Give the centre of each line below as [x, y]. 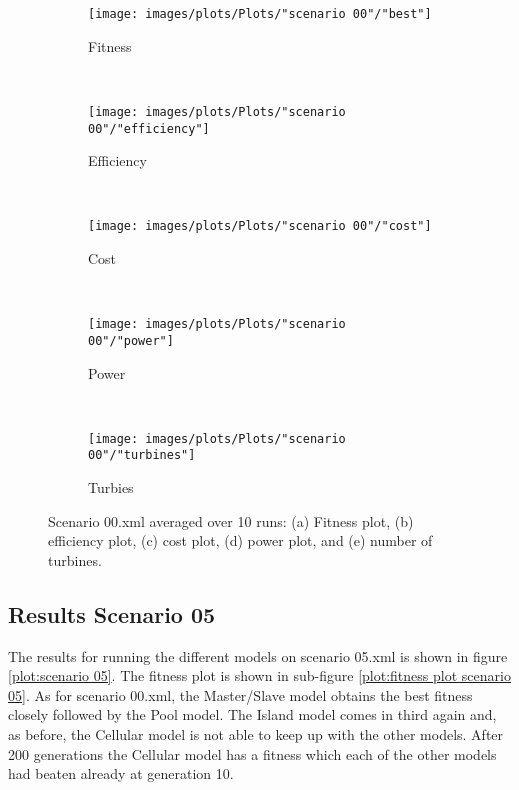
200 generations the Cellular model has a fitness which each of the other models [252, 753]
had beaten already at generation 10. [121, 773]
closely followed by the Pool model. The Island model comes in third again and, [252, 714]
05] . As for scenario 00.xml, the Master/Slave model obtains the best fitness [240, 694]
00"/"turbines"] [142, 455]
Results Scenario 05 [112, 613]
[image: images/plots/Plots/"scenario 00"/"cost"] [260, 226]
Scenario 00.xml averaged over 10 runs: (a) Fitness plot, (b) [231, 520]
